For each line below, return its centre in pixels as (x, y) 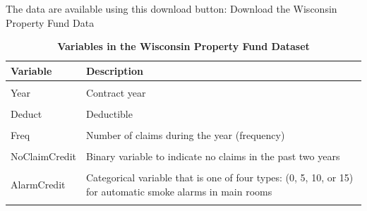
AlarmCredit (38, 185)
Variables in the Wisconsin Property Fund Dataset (183, 46)
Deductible (109, 113)
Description (115, 70)
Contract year (116, 92)
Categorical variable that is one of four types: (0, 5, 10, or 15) (220, 177)
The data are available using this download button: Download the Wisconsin (172, 8)
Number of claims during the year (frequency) (186, 135)
